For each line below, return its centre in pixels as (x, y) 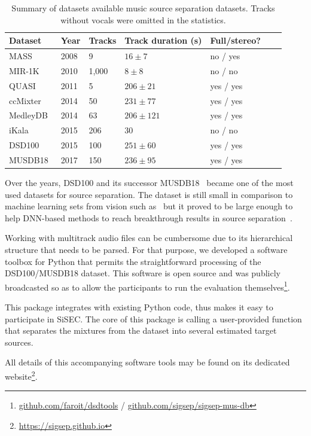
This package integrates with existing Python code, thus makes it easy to (139, 307)
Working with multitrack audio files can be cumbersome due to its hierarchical (149, 238)
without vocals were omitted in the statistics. (143, 19)
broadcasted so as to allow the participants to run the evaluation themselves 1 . (147, 286)
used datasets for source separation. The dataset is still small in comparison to (149, 194)
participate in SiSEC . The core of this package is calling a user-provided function (153, 318)
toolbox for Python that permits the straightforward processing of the (133, 261)
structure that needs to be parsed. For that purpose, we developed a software (146, 249)
